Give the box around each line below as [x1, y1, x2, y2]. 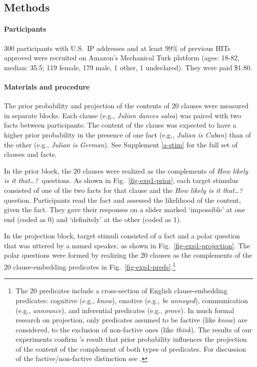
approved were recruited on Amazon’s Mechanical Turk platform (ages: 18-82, [4, 52, 240, 63]
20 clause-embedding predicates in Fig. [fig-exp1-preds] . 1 [4, 260, 176, 272]
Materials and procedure [4, 81, 90, 92]
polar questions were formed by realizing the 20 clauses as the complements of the [4, 250, 253, 260]
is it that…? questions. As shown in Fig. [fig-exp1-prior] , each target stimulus [4, 175, 239, 185]
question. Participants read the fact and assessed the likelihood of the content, [4, 194, 241, 205]
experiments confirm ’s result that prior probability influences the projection [15, 334, 247, 344]
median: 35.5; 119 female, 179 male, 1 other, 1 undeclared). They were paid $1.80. [4, 62, 253, 72]
